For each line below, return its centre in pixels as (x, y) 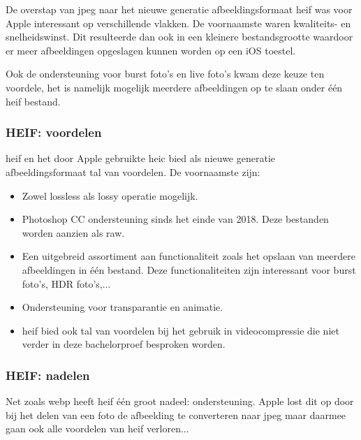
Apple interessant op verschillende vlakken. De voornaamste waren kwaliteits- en (178, 23)
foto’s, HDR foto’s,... (66, 283)
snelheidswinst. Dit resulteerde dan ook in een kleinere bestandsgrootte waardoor (179, 37)
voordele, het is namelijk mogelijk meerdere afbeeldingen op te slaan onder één (174, 87)
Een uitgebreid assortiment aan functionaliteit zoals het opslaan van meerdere (189, 256)
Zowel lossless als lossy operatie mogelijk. (110, 195)
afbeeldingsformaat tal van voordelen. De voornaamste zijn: (133, 171)
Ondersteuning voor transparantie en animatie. (123, 307)
